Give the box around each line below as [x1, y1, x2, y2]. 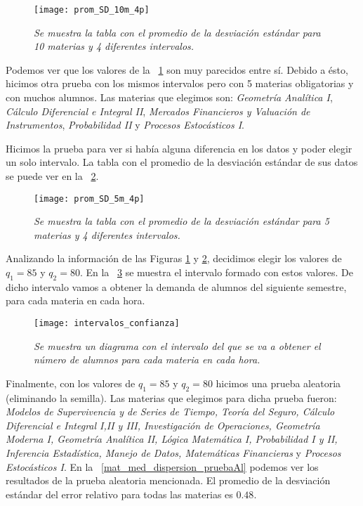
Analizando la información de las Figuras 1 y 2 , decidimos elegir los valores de [6, 251, 342, 266]
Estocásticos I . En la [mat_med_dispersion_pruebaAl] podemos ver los [6, 459, 319, 474]
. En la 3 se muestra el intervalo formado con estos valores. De [79, 265, 353, 280]
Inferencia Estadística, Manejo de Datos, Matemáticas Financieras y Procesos [6, 446, 341, 460]
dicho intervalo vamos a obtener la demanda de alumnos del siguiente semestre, [6, 279, 347, 294]
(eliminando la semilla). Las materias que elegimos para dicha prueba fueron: [6, 390, 337, 405]
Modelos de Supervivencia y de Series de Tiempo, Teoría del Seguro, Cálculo [6, 404, 335, 419]
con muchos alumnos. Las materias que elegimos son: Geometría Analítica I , [6, 90, 333, 105]
